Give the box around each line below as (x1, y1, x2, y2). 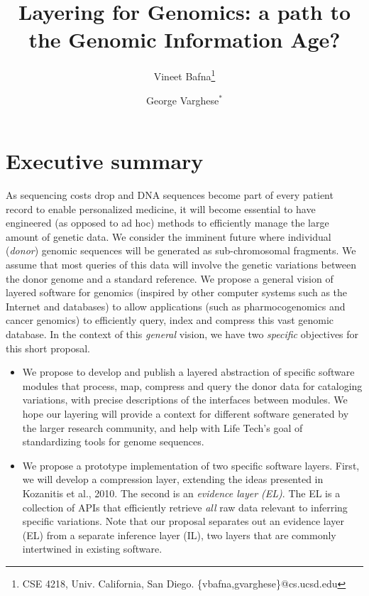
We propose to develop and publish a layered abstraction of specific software (22, 364, 355, 379)
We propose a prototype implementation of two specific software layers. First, (22, 457, 360, 472)
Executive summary (6, 146, 204, 175)
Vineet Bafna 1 (153, 67, 216, 83)
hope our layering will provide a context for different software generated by (22, 406, 349, 421)
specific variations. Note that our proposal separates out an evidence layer (22, 514, 345, 529)
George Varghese (146, 92, 219, 107)
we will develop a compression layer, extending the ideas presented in (22, 472, 324, 487)
